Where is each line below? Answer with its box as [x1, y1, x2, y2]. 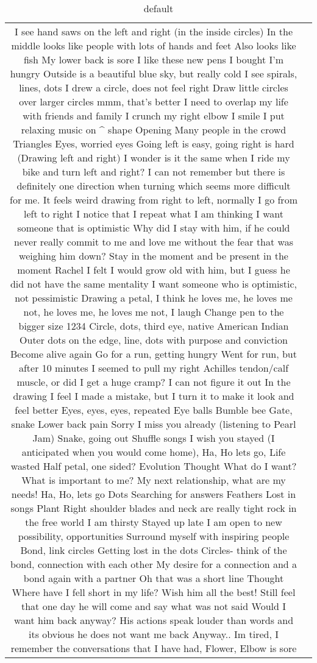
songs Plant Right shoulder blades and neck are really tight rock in [10, 501, 297, 515]
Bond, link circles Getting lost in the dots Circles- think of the [20, 543, 287, 557]
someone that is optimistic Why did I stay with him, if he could [17, 221, 290, 235]
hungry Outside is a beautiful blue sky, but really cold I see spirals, [10, 66, 297, 80]
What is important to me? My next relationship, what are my [21, 473, 286, 487]
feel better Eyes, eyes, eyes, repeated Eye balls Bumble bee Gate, [15, 403, 293, 417]
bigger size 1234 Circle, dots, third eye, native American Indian [18, 319, 289, 333]
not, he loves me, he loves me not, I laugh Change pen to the [23, 305, 284, 319]
